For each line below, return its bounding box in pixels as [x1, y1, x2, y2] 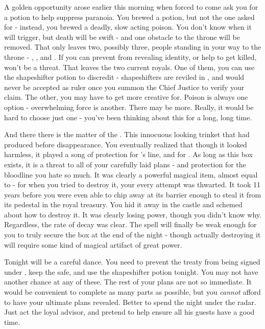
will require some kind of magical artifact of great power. [4, 239, 182, 250]
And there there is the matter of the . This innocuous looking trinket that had [4, 129, 250, 140]
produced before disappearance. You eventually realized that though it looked [4, 139, 247, 149]
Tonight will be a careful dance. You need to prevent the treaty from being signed [4, 256, 260, 267]
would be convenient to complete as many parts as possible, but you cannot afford [4, 287, 261, 297]
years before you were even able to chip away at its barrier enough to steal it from [4, 189, 261, 200]
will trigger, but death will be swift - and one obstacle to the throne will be [4, 31, 240, 42]
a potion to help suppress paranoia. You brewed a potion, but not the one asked [4, 11, 255, 22]
